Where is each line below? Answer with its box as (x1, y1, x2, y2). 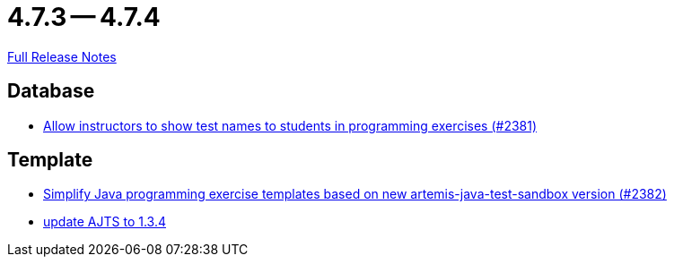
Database (7, 80, 95, 103)
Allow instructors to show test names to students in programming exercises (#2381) (43, 117, 538, 133)
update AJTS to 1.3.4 (43, 214, 166, 230)
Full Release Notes (7, 48, 117, 64)
